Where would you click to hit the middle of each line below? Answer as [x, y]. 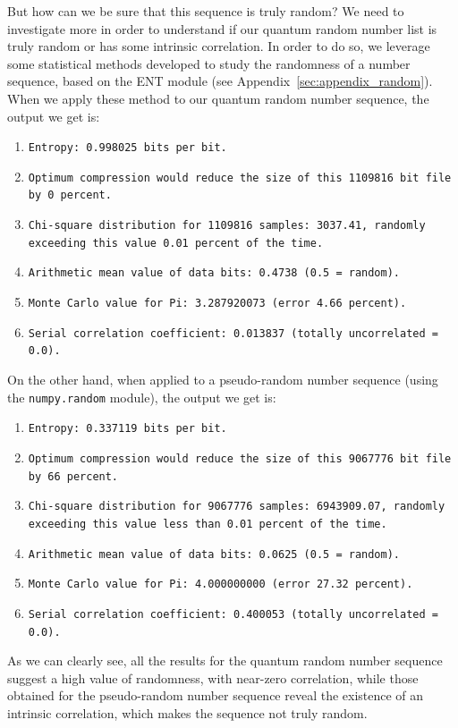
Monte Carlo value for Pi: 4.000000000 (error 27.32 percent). [221, 584]
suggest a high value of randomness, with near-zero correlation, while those [213, 677]
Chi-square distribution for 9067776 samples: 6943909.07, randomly [237, 507]
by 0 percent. [70, 195]
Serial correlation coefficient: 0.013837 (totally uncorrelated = [233, 333]
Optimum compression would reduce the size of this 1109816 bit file [240, 178]
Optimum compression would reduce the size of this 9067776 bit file [240, 458]
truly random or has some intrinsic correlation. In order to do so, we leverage [219, 46]
